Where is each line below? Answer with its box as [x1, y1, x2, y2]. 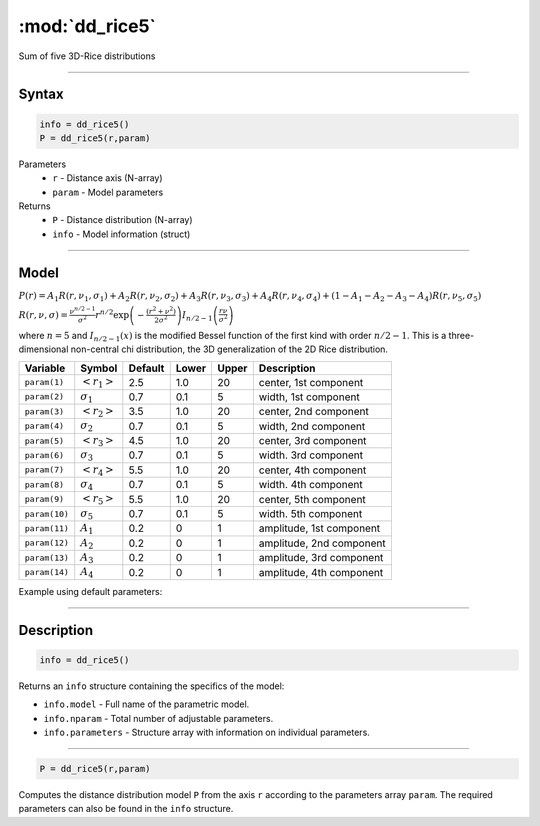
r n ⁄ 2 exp [95, 307, 130, 320]
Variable [24, 361, 66, 375]
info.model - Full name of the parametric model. [43, 698, 250, 710]
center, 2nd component [258, 405, 369, 419]
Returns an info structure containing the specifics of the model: [18, 680, 285, 692]
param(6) [24, 450, 65, 460]
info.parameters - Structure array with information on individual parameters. [43, 726, 370, 738]
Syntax [18, 86, 64, 103]
